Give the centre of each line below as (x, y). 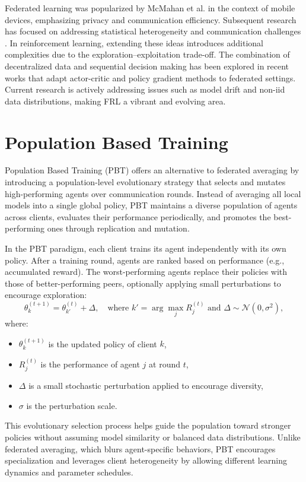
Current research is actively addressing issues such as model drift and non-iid (145, 89)
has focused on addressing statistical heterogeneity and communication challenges (153, 31)
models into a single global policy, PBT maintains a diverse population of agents (151, 205)
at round (165, 364)
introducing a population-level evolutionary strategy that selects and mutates (145, 182)
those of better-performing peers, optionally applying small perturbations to (143, 283)
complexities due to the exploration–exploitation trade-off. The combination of (147, 54)
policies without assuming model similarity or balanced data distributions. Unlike (153, 437)
